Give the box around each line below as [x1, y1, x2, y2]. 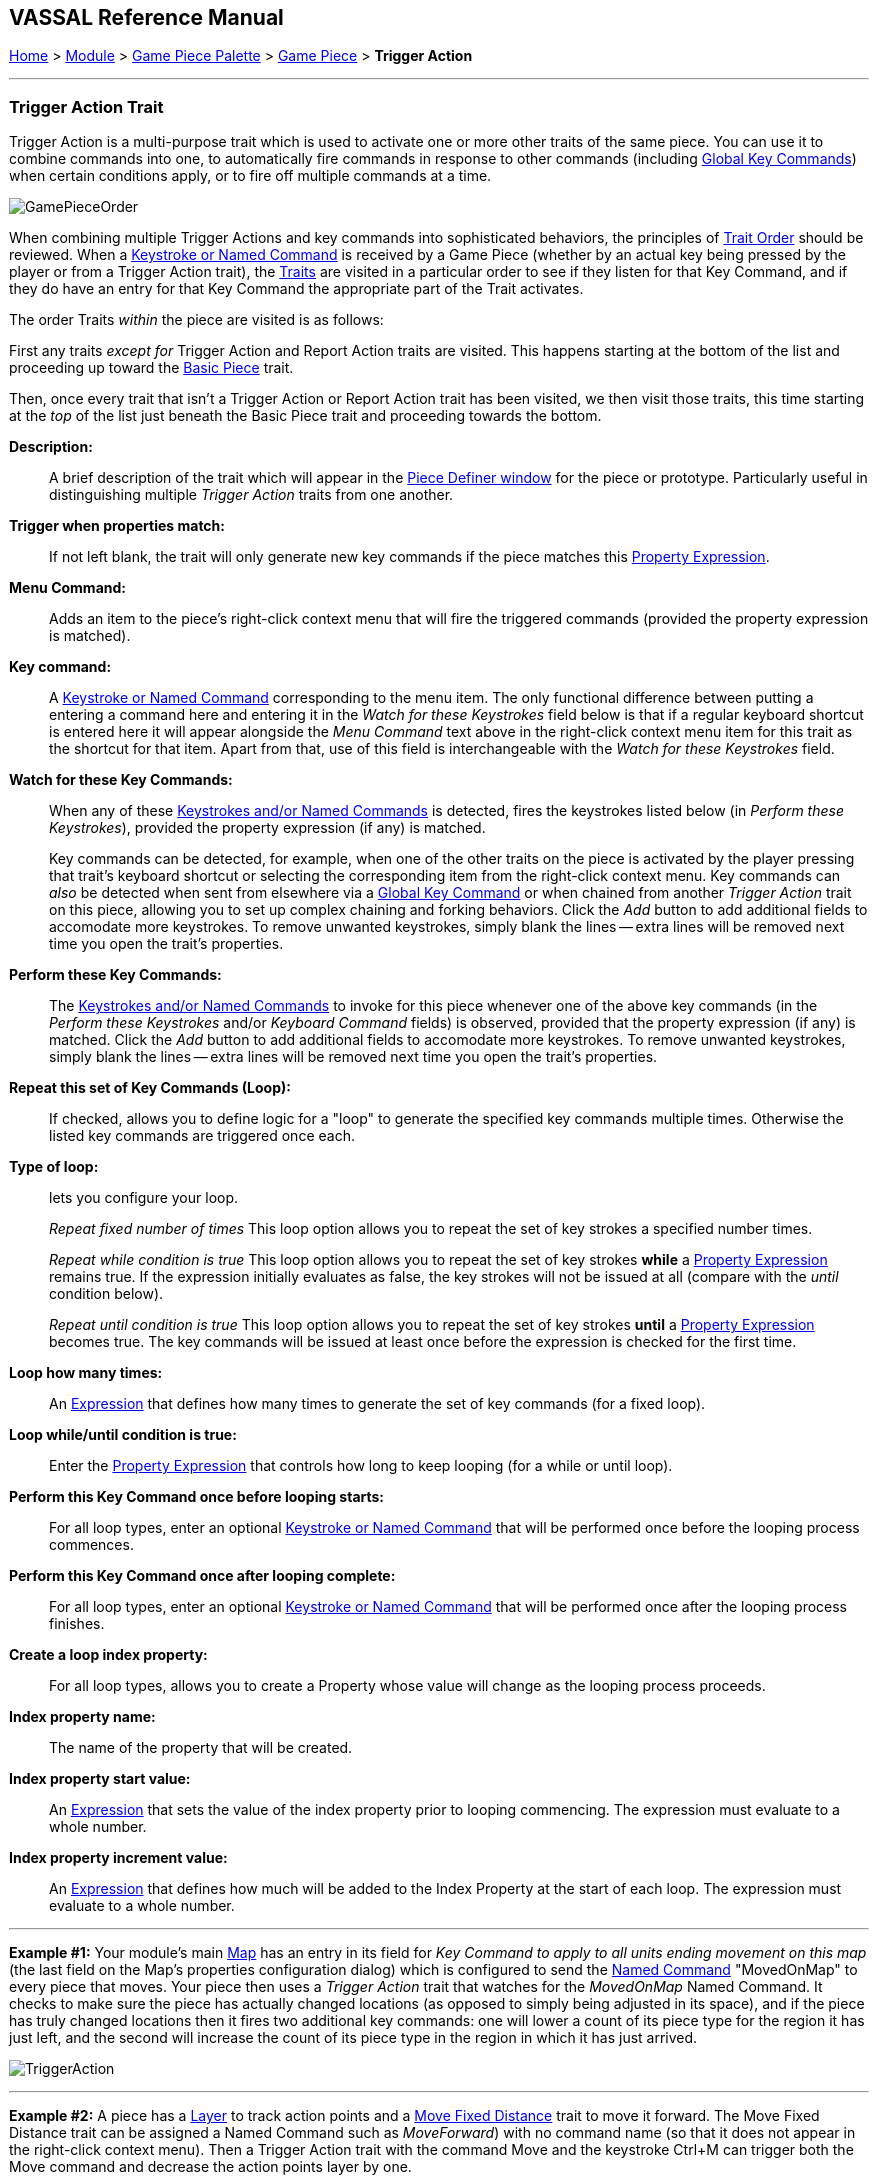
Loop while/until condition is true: [9, 1426, 237, 1444]
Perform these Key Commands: [9, 966, 222, 984]
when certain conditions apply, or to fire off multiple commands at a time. [9, 167, 492, 185]
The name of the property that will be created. [49, 1739, 353, 1757]
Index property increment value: [9, 1849, 228, 1867]
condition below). [49, 1285, 164, 1303]
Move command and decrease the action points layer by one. [9, 2158, 412, 2176]
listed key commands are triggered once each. [49, 1127, 355, 1145]
